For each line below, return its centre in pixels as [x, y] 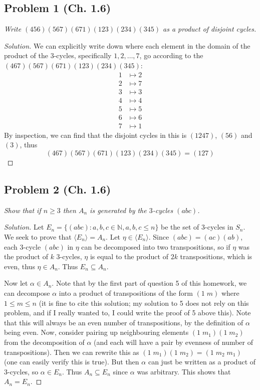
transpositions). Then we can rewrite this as [72, 352]
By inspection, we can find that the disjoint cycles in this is [95, 135]
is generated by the [118, 210]
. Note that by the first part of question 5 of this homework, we [149, 283]
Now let [16, 283]
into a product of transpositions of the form [126, 292]
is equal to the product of [129, 256]
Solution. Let [24, 227]
